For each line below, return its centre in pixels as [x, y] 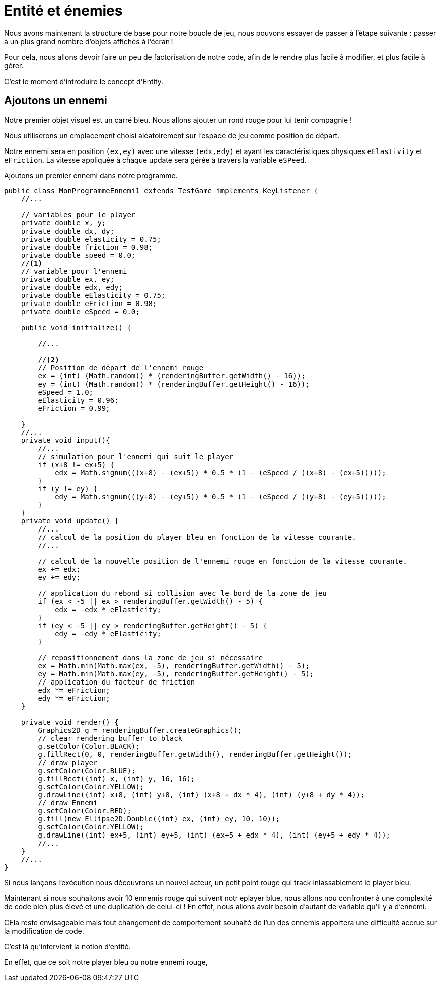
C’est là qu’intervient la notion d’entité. [67, 946]
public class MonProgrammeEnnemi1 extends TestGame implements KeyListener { [161, 191]
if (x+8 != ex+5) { [76, 464]
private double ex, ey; [68, 279]
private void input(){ [65, 440]
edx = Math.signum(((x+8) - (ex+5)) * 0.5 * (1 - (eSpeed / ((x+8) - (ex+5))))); [220, 472]
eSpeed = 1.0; [66, 392]
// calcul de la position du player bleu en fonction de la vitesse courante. [197, 537]
